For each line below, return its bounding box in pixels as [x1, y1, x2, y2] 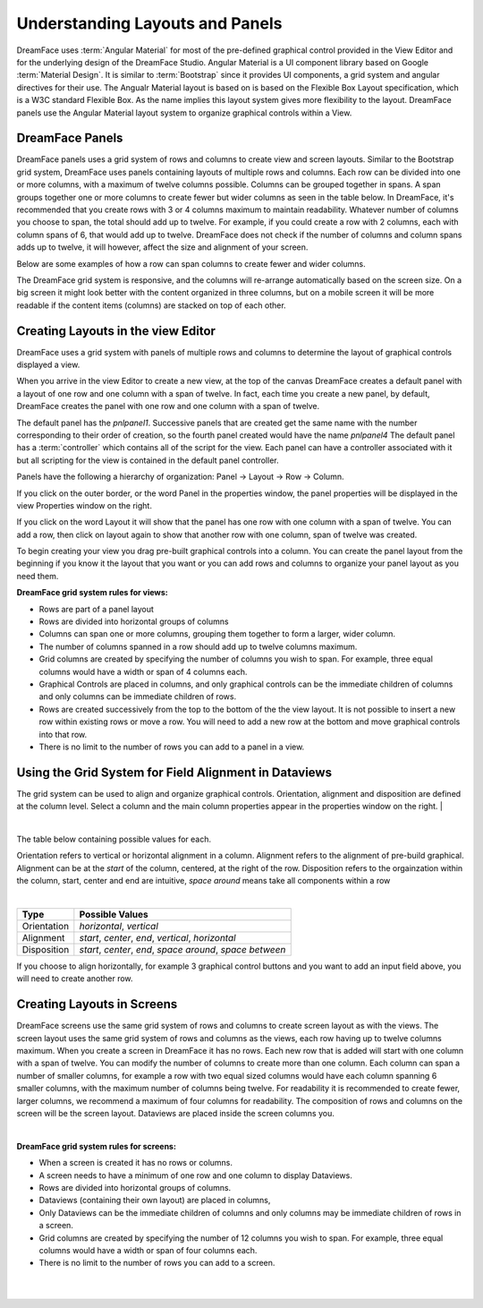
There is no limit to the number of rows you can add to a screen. [38, 1258, 275, 1269]
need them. [16, 570, 59, 581]
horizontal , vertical [79, 919, 158, 932]
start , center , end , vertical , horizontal [79, 931, 236, 944]
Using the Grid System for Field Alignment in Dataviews [16, 765, 333, 780]
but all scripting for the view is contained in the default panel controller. [16, 455, 279, 466]
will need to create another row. [16, 973, 133, 984]
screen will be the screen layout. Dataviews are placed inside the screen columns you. [16, 1108, 335, 1118]
